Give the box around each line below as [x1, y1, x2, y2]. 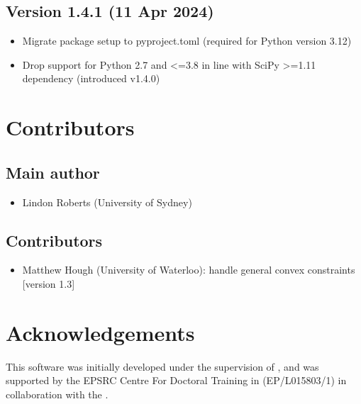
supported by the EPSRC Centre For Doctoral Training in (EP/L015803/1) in [6, 373, 347, 388]
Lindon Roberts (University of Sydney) [22, 194, 192, 209]
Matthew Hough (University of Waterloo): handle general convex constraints [22, 262, 355, 277]
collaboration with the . [6, 386, 109, 401]
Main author [6, 161, 100, 183]
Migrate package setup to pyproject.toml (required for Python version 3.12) [22, 33, 352, 48]
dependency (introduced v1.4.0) [22, 71, 160, 86]
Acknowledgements [6, 318, 195, 347]
